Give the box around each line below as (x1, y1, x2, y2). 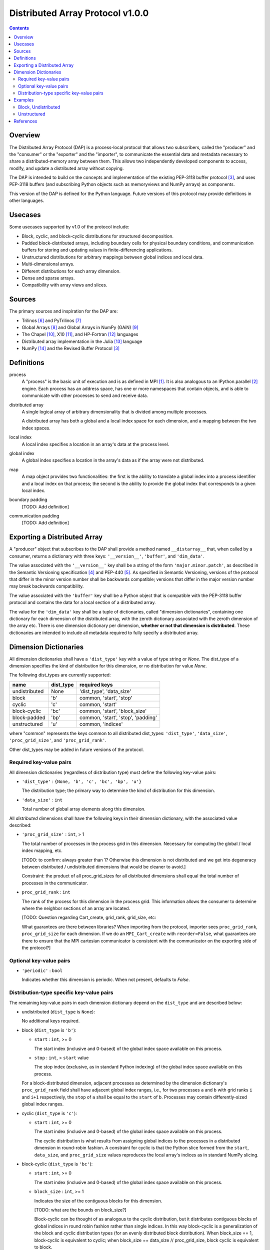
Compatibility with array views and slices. (21, 282, 107, 288)
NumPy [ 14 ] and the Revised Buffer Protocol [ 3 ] (21, 345, 120, 351)
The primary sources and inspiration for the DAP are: (9, 308, 118, 314)
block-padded (12, 714, 46, 721)
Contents (9, 25, 29, 31)
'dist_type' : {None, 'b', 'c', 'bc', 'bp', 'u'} (21, 778, 142, 784)
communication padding (9, 513, 59, 519)
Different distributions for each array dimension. (21, 268, 121, 274)
